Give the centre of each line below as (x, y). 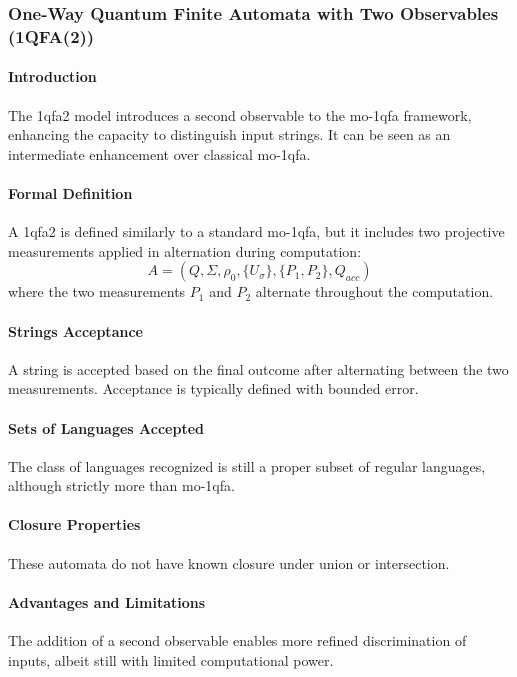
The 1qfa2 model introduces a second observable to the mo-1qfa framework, (240, 114)
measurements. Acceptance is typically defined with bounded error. (213, 388)
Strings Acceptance (75, 330)
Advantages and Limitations (107, 601)
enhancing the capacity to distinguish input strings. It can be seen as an (229, 134)
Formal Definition (70, 192)
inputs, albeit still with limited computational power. (171, 659)
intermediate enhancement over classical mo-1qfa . (159, 153)
